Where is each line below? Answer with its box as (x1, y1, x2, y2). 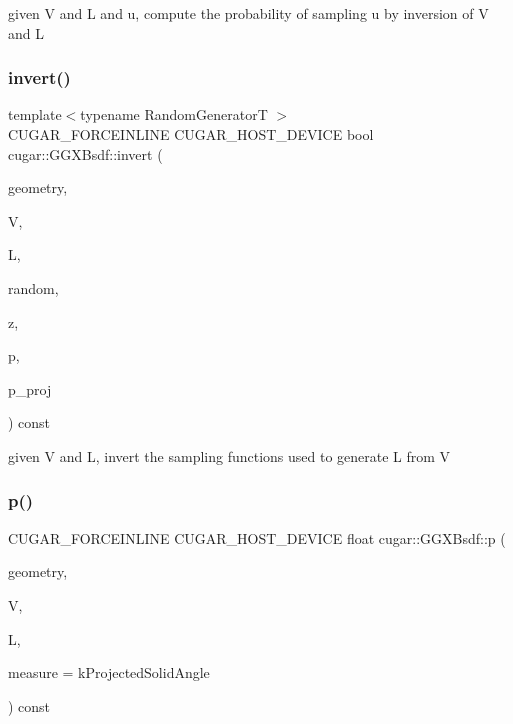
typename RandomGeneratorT (80, 104, 268, 125)
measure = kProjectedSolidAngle (8, 662, 210, 683)
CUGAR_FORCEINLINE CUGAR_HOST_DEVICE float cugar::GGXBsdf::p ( (8, 527, 506, 548)
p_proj (8, 378, 52, 399)
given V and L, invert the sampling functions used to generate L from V (8, 445, 451, 466)
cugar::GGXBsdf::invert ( (8, 143, 163, 164)
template (8, 104, 62, 125)
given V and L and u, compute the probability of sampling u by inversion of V (8, 3, 489, 23)
